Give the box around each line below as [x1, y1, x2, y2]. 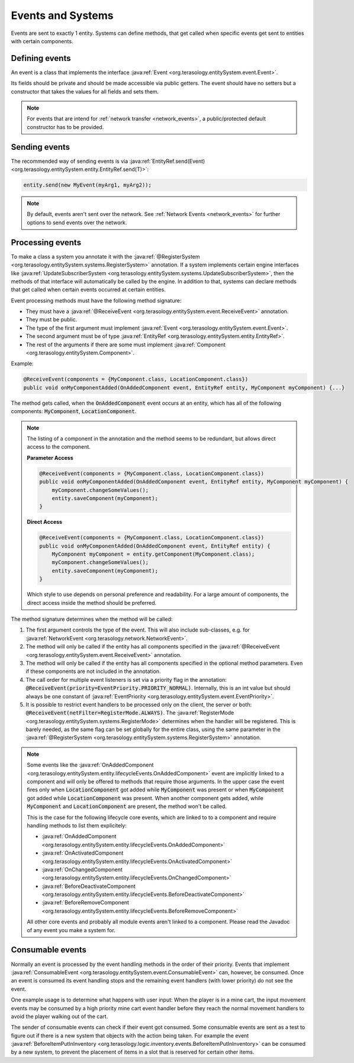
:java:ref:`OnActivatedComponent [41, 849, 124, 856]
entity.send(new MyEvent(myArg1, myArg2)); [23, 182, 152, 189]
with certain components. [11, 37, 73, 44]
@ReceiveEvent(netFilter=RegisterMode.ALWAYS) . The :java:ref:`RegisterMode [25, 709, 234, 716]
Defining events [11, 53, 71, 63]
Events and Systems [11, 9, 114, 22]
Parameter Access [27, 454, 73, 461]
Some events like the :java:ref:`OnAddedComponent [27, 761, 154, 769]
